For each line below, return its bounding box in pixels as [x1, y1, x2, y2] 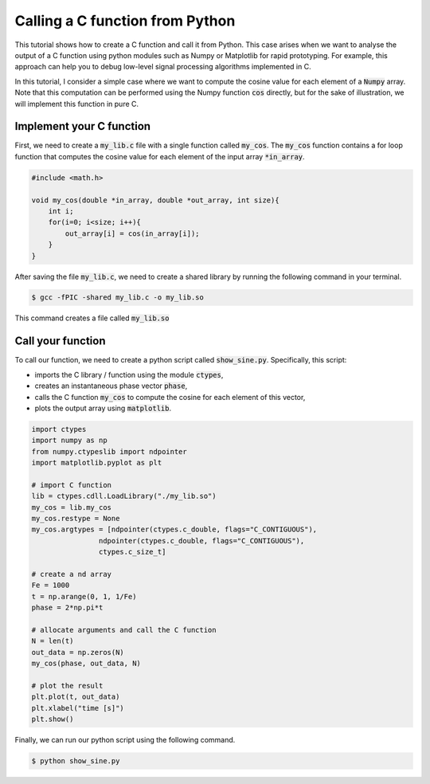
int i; [48, 206, 74, 215]
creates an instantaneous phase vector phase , [34, 381, 188, 390]
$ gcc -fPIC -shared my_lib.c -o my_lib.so [31, 293, 205, 302]
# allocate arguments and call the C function [31, 625, 217, 634]
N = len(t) [31, 637, 74, 645]
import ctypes [31, 425, 87, 433]
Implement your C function [14, 120, 151, 133]
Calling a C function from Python [14, 12, 236, 29]
